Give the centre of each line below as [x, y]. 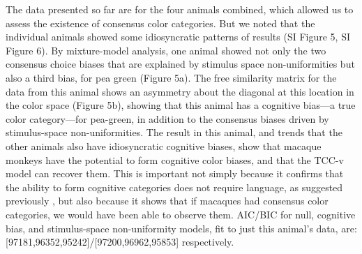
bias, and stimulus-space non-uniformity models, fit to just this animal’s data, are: [181, 228]
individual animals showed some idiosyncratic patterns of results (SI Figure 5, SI [178, 37]
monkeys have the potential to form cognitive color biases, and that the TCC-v [175, 159]
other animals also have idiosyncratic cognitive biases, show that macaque [164, 145]
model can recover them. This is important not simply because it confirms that [175, 173]
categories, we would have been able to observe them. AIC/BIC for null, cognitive [181, 214]
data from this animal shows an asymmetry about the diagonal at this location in [180, 91]
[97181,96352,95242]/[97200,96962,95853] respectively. [120, 242]
